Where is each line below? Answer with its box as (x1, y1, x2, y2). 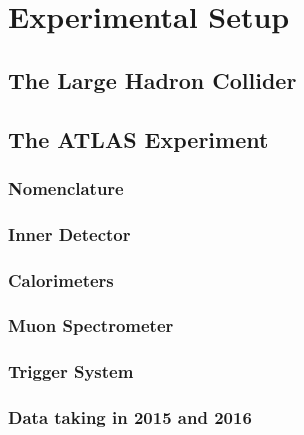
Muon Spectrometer (8, 313, 174, 338)
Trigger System (8, 359, 134, 384)
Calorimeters (8, 267, 114, 292)
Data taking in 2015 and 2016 (8, 405, 252, 430)
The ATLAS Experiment (8, 123, 269, 154)
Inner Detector (8, 221, 131, 246)
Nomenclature (8, 175, 124, 200)
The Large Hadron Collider (8, 64, 297, 95)
